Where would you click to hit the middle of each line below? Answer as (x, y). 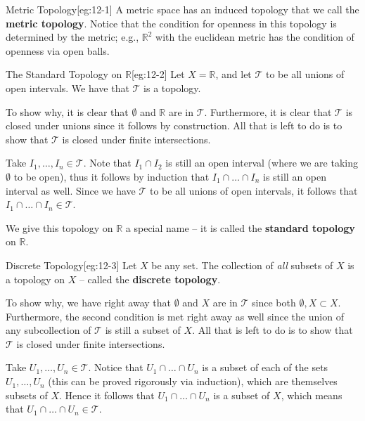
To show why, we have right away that (88, 303)
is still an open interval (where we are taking (262, 163)
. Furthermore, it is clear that (268, 111)
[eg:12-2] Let (158, 74)
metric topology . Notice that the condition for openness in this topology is (171, 23)
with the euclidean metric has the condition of (255, 37)
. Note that (107, 163)
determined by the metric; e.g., (72, 37)
